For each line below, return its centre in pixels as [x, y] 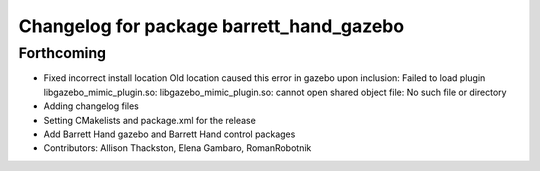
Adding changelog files [91, 106]
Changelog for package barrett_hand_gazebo [211, 26]
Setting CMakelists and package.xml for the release [150, 120]
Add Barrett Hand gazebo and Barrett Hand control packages [169, 134]
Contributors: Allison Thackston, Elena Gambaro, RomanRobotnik [177, 148]
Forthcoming [62, 53]
